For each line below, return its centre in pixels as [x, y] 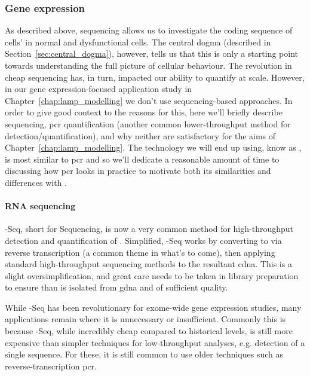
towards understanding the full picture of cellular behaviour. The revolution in [148, 65]
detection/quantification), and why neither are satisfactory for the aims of [140, 135]
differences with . [36, 182]
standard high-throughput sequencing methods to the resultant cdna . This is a [148, 264]
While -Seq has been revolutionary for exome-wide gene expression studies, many [153, 307]
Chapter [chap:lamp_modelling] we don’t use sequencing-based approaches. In [149, 100]
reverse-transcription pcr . [51, 366]
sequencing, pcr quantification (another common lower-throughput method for [148, 123]
